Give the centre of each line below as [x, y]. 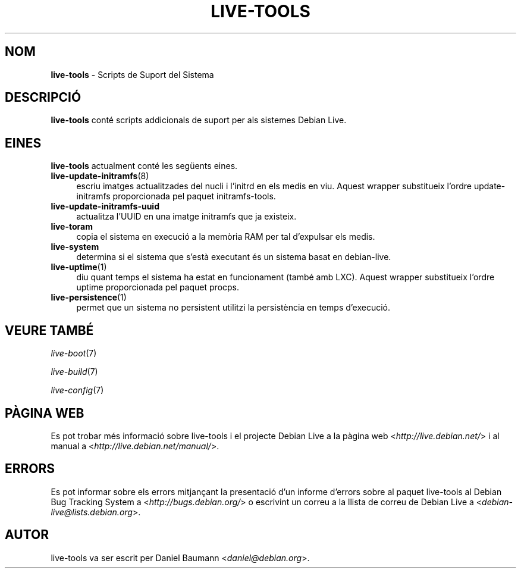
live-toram [72, 227]
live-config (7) [77, 390]
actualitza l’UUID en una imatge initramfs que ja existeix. [186, 217]
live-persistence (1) [89, 298]
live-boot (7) [74, 353]
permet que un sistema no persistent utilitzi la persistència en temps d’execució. [233, 308]
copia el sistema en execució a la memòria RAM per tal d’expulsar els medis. [226, 237]
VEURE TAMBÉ [49, 330]
